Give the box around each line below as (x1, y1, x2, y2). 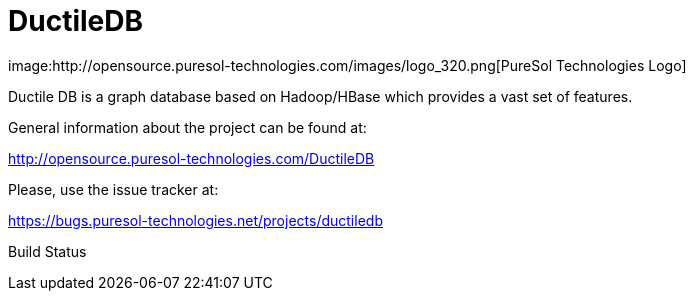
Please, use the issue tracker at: (8, 180, 219, 198)
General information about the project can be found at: (8, 118, 367, 136)
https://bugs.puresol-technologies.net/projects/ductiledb (8, 211, 383, 229)
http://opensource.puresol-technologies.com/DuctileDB (8, 149, 375, 167)
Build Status (8, 242, 87, 260)
